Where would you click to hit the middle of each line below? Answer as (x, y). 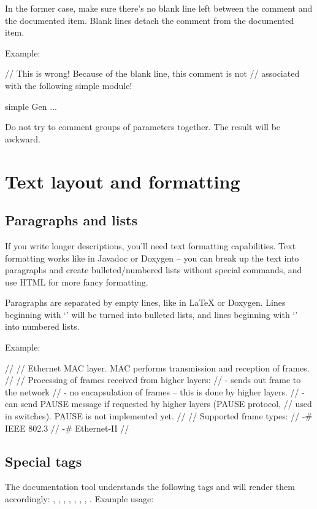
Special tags (44, 461)
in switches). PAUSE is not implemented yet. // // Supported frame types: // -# (159, 416)
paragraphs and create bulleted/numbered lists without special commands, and (154, 270)
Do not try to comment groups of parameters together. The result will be (143, 127)
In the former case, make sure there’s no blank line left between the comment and (159, 8)
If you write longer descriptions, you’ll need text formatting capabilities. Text (151, 245)
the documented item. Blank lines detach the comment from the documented (150, 20)
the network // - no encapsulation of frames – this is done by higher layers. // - (155, 391)
